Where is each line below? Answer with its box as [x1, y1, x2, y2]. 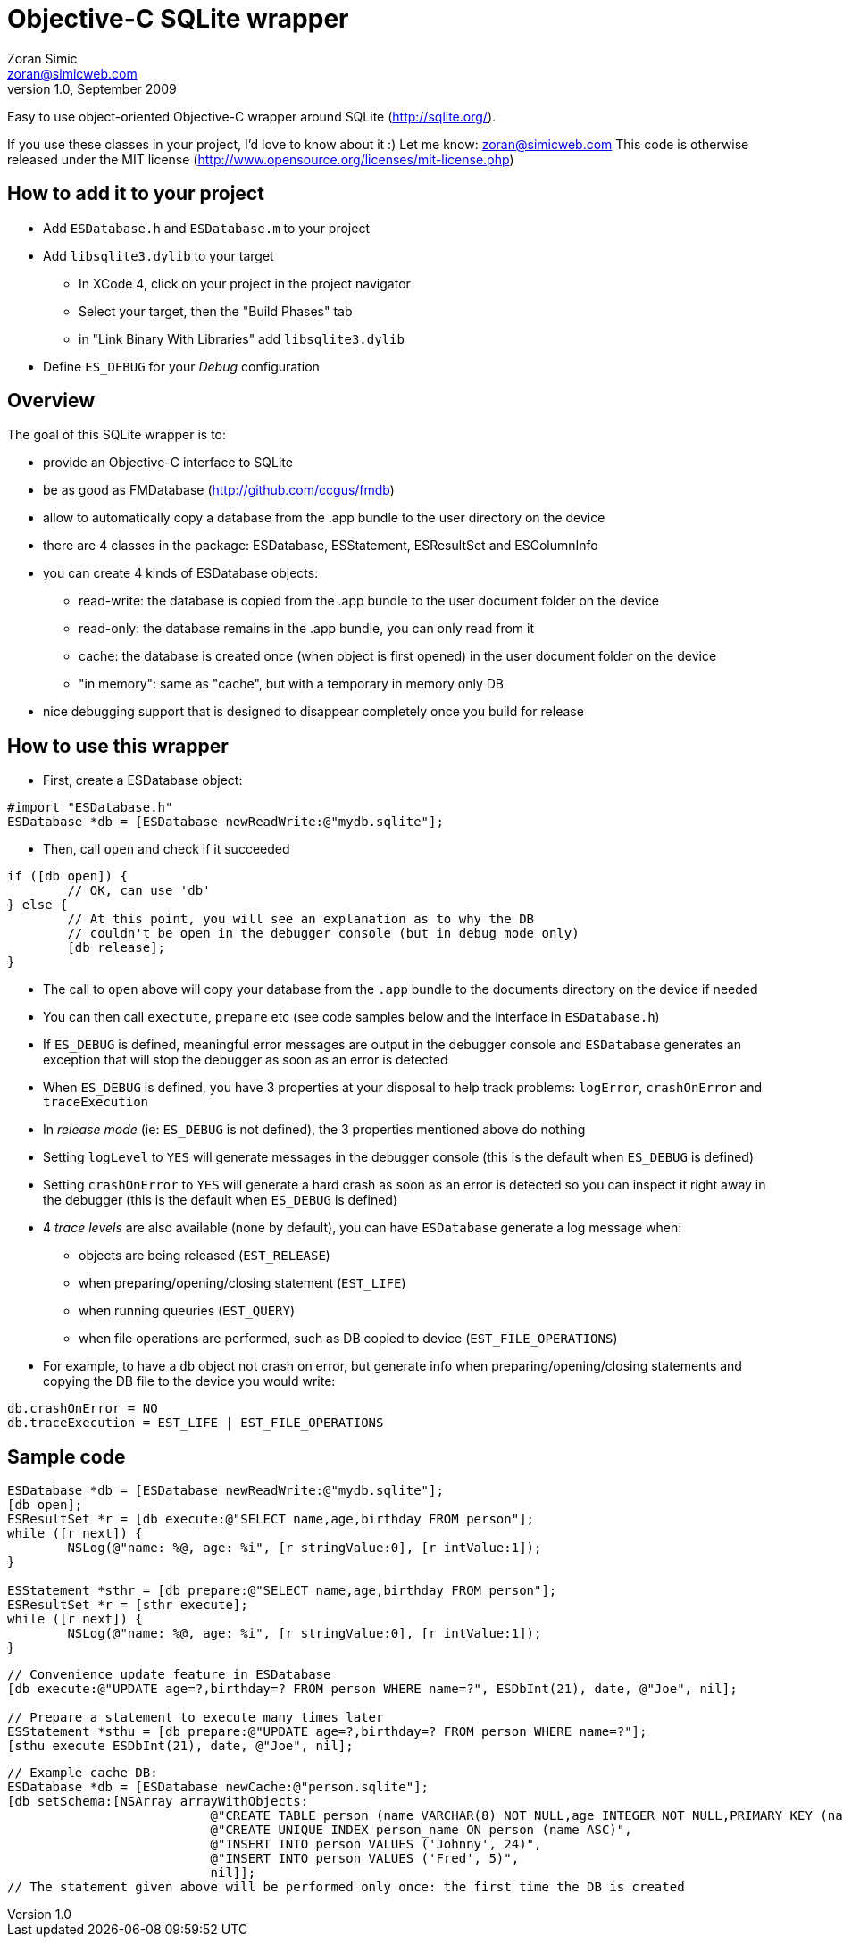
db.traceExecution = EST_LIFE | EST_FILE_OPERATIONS [7, 1415, 384, 1431]
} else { [7, 897, 68, 913]
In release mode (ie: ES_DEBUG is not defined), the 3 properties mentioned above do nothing [43, 1122, 586, 1138]
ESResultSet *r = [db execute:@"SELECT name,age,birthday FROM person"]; [7, 1512, 535, 1527]
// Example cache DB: [7, 1765, 158, 1781]
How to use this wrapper [7, 734, 229, 757]
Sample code [7, 1445, 126, 1468]
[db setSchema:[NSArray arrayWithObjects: [7, 1794, 309, 1809]
